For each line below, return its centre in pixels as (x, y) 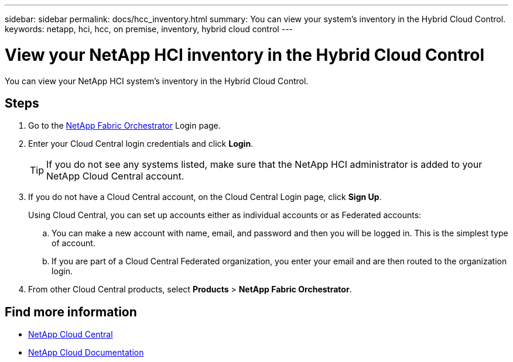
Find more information (71, 312)
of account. (73, 243)
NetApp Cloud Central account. (115, 176)
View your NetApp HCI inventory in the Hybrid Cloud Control (244, 55)
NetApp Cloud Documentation (86, 353)
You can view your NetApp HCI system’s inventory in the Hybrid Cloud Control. (157, 81)
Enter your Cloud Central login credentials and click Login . (141, 144)
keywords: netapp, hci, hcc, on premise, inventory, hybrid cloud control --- (149, 29)
